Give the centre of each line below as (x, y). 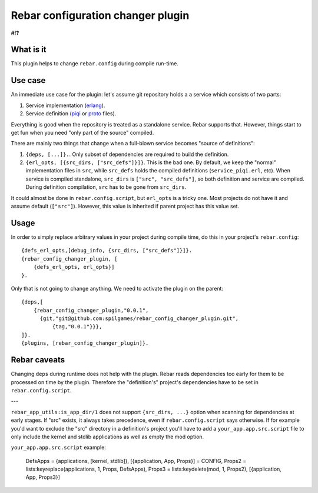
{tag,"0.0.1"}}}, (77, 327)
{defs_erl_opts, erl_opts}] (74, 267)
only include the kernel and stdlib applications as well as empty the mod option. (107, 437)
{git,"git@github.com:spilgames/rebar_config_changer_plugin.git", (139, 319)
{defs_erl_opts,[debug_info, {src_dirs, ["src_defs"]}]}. (107, 251)
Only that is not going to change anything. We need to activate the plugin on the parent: (117, 288)
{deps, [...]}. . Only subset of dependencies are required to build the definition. (127, 154)
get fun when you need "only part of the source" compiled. (82, 132)
